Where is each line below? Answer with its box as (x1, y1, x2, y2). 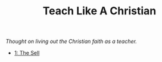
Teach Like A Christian (42, 4, 157, 18)
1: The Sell (14, 49, 40, 57)
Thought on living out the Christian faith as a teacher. (5, 38, 138, 45)
